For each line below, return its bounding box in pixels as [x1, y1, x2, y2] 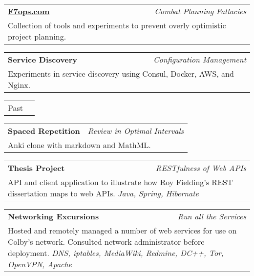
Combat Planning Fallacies [154, 5, 246, 17]
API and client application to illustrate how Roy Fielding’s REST [8, 176, 233, 188]
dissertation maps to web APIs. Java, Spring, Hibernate [8, 188, 199, 199]
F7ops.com [8, 5, 50, 17]
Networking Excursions [8, 211, 99, 222]
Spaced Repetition [8, 125, 80, 136]
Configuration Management [153, 54, 246, 65]
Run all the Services [177, 211, 246, 222]
